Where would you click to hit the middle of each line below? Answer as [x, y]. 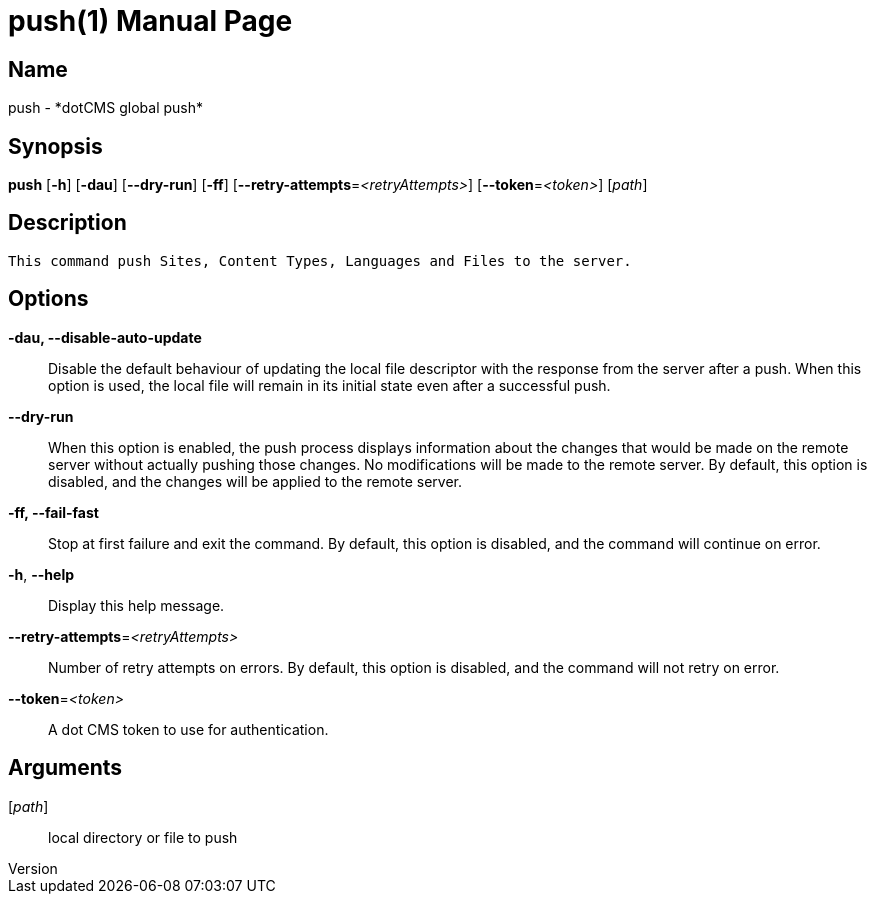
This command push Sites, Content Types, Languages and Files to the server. [320, 260]
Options [48, 299]
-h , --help [41, 574]
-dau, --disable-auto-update [105, 337]
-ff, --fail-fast [53, 512]
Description [67, 223]
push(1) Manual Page [150, 21]
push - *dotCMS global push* [105, 108]
